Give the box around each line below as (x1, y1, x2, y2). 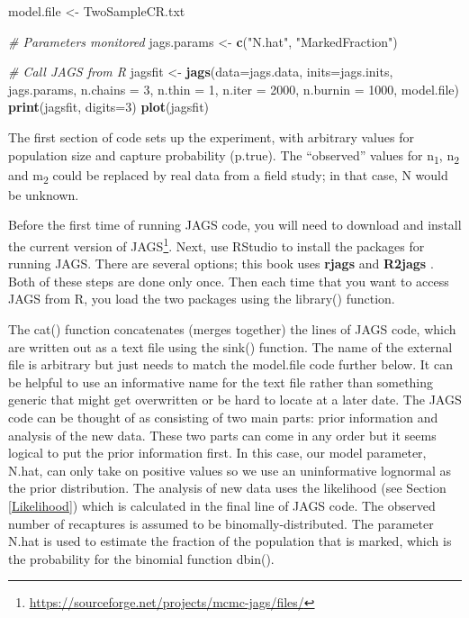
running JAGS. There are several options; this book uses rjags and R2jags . (8, 254, 434, 273)
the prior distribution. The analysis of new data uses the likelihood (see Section (8, 478, 446, 497)
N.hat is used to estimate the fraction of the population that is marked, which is (8, 532, 452, 550)
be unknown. (8, 185, 79, 204)
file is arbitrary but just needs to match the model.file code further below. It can (8, 355, 453, 374)
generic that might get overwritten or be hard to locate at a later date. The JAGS (8, 390, 462, 409)
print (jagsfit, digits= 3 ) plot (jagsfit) (8, 97, 210, 116)
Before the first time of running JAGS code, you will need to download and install (8, 215, 462, 234)
